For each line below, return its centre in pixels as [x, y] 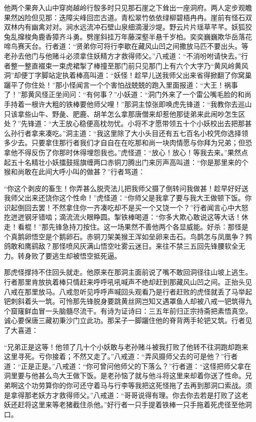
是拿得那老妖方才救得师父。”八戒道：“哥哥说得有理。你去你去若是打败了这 [123, 395]
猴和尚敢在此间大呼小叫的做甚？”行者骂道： [75, 172]
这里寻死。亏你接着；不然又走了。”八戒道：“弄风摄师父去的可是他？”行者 [121, 356]
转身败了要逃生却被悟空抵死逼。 [69, 255]
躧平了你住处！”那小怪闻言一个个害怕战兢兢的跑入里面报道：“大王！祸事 [121, 84]
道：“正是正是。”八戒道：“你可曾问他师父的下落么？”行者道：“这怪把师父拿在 [128, 366]
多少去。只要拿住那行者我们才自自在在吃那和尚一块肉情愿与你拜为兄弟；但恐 [128, 143]
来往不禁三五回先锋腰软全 [197, 246]
